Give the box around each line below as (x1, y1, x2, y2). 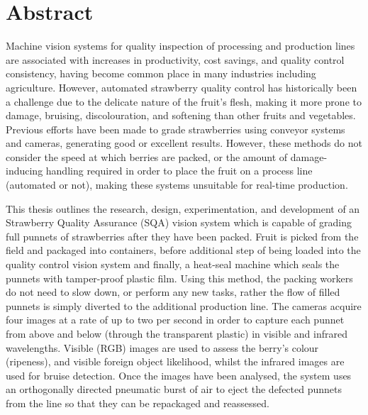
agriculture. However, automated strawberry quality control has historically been (6, 79, 357, 94)
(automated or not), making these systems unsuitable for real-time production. (6, 177, 348, 192)
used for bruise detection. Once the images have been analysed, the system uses (6, 367, 352, 382)
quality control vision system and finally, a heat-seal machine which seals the (6, 257, 340, 272)
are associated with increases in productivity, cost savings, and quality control (6, 52, 345, 67)
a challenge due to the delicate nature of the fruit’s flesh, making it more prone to (6, 94, 362, 109)
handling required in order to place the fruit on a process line (45, 163, 313, 178)
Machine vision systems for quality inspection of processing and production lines (6, 38, 355, 53)
